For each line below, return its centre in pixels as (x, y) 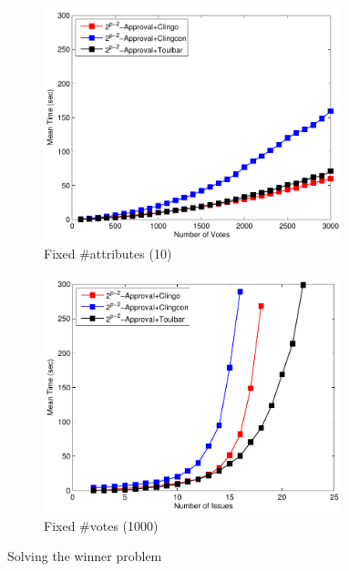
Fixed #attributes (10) (108, 254)
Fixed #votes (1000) (101, 525)
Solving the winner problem (85, 556)
